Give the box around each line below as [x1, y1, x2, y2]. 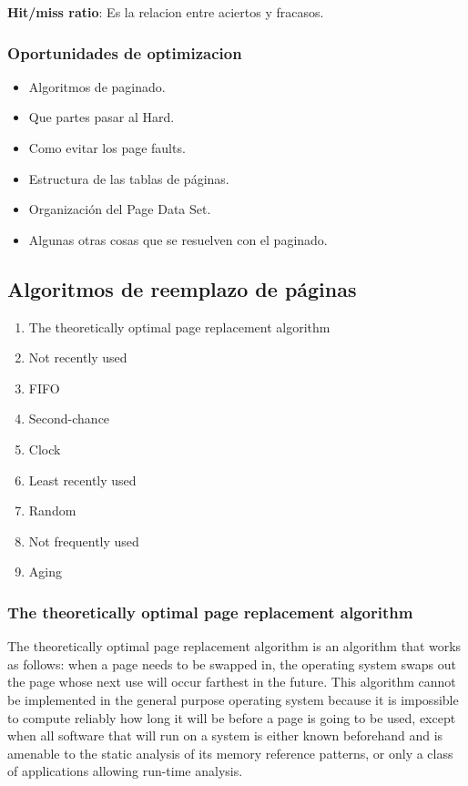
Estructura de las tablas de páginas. [28, 168, 229, 188]
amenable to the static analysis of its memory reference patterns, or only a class [7, 743, 453, 762]
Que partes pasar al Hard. [28, 107, 175, 127]
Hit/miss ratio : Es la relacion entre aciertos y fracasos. [7, 3, 324, 21]
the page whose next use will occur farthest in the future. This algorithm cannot [7, 672, 456, 691]
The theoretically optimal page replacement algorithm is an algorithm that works [7, 637, 462, 656]
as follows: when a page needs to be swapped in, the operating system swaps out [7, 654, 456, 673]
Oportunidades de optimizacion [7, 41, 242, 64]
